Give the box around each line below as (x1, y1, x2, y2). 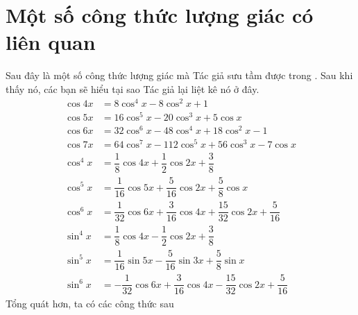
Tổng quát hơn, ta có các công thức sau (6, 296, 174, 310)
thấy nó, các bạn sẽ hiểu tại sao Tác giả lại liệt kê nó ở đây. (6, 81, 259, 96)
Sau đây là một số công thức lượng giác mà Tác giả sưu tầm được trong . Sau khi (6, 68, 353, 83)
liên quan (6, 28, 96, 56)
